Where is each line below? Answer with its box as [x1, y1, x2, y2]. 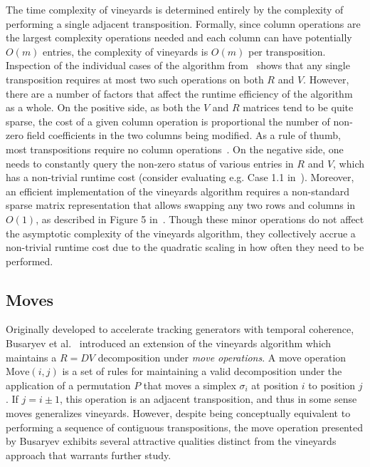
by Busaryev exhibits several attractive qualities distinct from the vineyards [6, 433, 337, 448]
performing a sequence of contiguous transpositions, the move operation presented [6, 419, 363, 434]
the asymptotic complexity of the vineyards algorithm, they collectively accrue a [6, 225, 356, 240]
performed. [6, 253, 53, 268]
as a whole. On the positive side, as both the [6, 100, 201, 115]
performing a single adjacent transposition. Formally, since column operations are [6, 16, 361, 31]
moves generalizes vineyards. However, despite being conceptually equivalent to [6, 406, 351, 421]
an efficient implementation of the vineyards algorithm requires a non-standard [6, 183, 350, 198]
